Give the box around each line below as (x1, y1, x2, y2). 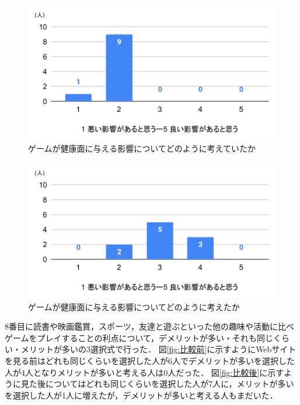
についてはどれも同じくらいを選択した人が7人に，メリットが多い (45, 377, 294, 390)
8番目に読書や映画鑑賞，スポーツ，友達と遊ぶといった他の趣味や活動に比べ (5, 320, 295, 332)
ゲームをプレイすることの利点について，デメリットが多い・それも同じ (5, 331, 274, 344)
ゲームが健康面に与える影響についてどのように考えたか (28, 300, 240, 313)
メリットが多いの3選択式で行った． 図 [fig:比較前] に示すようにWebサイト (20, 343, 296, 355)
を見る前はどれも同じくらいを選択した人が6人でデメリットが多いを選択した (5, 354, 295, 366)
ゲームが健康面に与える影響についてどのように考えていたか (28, 142, 256, 155)
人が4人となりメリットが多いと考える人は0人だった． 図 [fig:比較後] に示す (5, 366, 284, 378)
